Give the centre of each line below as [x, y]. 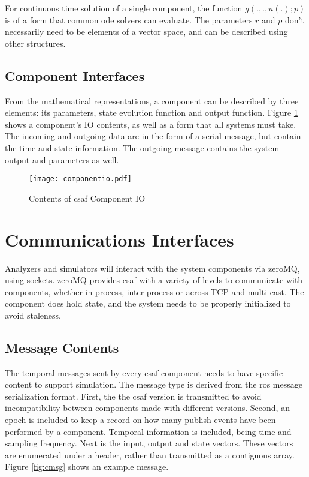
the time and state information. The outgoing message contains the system [142, 147]
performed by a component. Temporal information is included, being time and [148, 431]
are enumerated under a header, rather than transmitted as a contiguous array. [150, 454]
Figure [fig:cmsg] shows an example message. [87, 466]
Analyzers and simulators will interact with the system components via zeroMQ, [152, 268]
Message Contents [62, 347]
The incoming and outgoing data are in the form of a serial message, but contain [153, 136]
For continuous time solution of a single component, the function [124, 8]
